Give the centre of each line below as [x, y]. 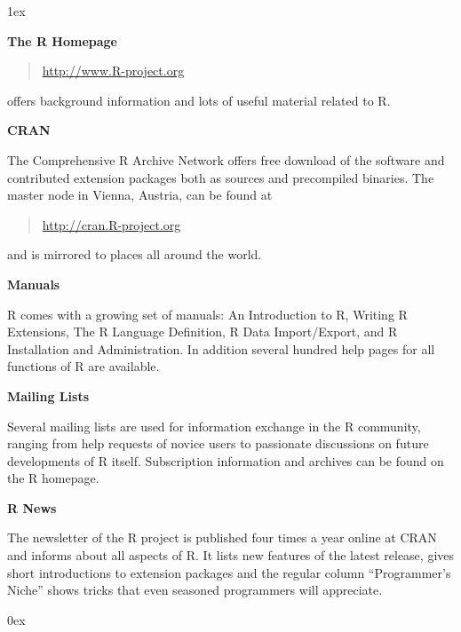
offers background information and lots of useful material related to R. [199, 100]
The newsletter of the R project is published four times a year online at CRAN [222, 537]
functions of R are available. [83, 366]
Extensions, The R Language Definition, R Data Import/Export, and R [203, 332]
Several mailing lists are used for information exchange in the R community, [214, 426]
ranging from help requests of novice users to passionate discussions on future [218, 443]
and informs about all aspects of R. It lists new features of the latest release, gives [231, 555]
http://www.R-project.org [113, 71]
